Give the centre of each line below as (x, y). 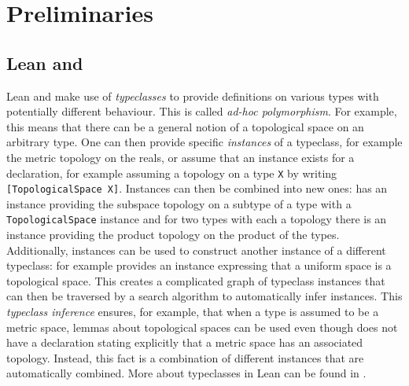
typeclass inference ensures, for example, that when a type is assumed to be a (193, 312)
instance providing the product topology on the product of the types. (173, 235)
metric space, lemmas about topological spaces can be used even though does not (202, 327)
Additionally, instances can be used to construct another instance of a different (196, 250)
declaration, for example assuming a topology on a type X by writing (172, 173)
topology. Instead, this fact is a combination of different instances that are (185, 357)
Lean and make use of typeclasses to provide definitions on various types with (193, 96)
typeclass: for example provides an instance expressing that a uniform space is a (199, 265)
